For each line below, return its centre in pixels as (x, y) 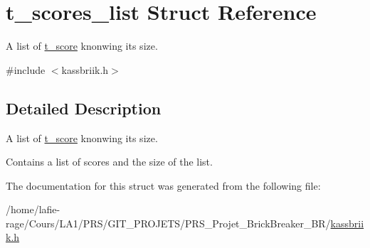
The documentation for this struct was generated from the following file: (163, 185)
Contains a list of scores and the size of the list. (109, 162)
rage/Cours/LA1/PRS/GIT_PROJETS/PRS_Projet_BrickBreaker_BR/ (168, 223)
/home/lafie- (33, 209)
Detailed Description (84, 108)
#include (26, 69)
